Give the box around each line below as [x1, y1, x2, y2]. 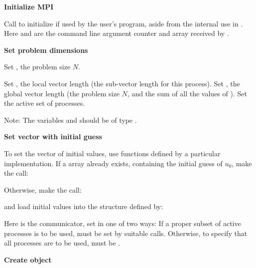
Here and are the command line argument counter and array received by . [4, 28, 229, 38]
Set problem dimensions [4, 44, 88, 55]
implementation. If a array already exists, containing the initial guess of [4, 158, 223, 168]
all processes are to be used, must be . [4, 238, 120, 248]
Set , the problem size [4, 61, 71, 72]
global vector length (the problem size [4, 88, 120, 98]
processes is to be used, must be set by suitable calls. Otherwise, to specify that [4, 228, 248, 238]
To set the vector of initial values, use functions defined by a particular [4, 148, 221, 158]
